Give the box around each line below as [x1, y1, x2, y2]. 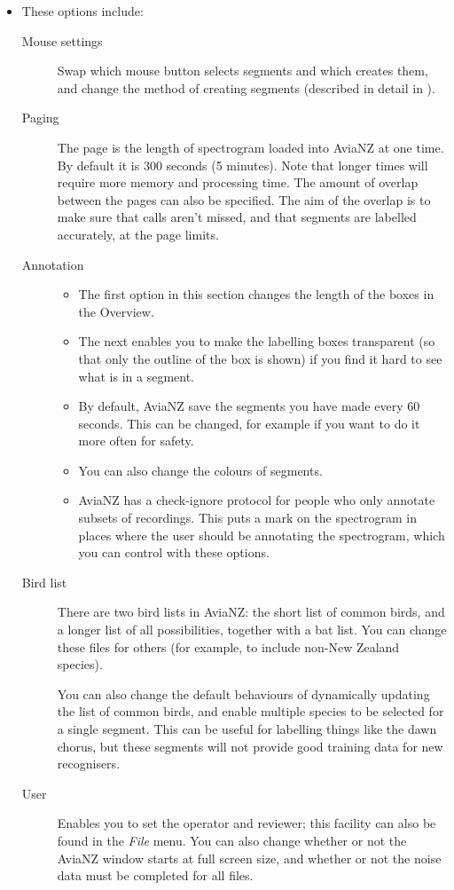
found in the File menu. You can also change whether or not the [57, 831, 407, 849]
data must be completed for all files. [57, 866, 254, 885]
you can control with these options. [78, 543, 270, 562]
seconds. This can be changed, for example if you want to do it [78, 413, 420, 432]
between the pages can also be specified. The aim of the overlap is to [57, 190, 431, 209]
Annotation [21, 255, 84, 273]
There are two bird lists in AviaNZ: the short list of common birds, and [57, 603, 445, 621]
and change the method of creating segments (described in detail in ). [57, 78, 435, 97]
